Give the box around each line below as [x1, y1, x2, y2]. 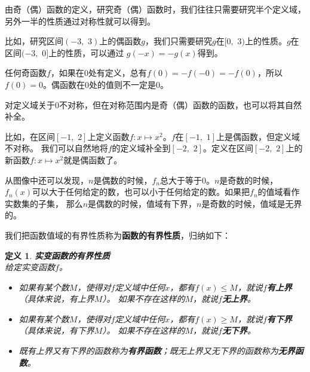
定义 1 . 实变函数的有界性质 [5, 249, 110, 261]
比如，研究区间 [5, 35, 63, 47]
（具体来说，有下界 [19, 324, 94, 337]
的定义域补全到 [112, 142, 171, 154]
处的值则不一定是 [89, 78, 156, 90]
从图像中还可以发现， [5, 173, 88, 186]
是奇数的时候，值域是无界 [201, 197, 302, 209]
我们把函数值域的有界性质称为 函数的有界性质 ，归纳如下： [5, 228, 231, 241]
